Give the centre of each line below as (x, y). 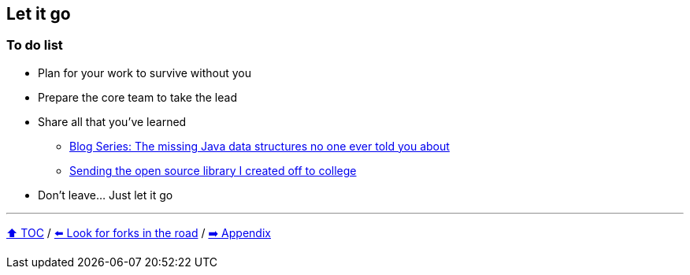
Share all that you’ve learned (112, 121)
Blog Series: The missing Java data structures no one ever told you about (260, 146)
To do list (35, 45)
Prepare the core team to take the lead (137, 97)
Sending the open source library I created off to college (213, 170)
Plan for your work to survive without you (145, 72)
